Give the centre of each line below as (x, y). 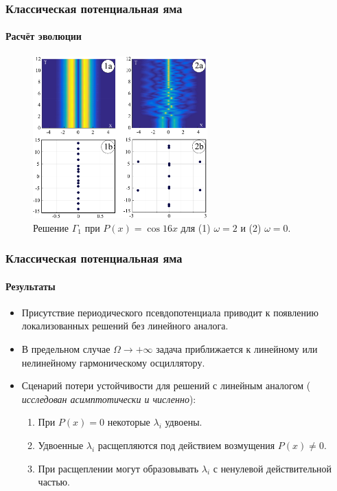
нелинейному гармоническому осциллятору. (113, 362)
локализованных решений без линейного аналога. (125, 326)
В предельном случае (66, 349)
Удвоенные (61, 445)
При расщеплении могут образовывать (118, 468)
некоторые (129, 422)
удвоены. (184, 422)
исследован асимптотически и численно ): (109, 399)
